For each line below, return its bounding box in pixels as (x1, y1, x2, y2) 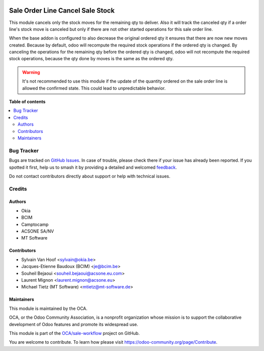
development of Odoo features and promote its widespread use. (9, 321, 138, 327)
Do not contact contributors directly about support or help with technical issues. (9, 173, 171, 179)
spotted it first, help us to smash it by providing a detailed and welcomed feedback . (9, 164, 177, 170)
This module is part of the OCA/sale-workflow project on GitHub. (9, 330, 140, 336)
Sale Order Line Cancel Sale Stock (9, 6, 115, 15)
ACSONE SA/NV (21, 228, 54, 234)
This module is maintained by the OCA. (9, 306, 88, 311)
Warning (22, 69, 40, 75)
